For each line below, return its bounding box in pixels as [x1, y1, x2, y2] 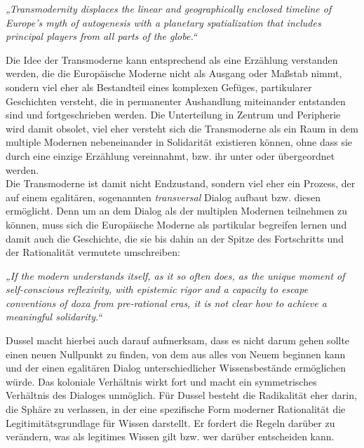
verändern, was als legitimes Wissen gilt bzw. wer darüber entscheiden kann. [6, 429, 335, 444]
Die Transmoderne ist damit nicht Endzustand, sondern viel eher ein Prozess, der [6, 176, 356, 191]
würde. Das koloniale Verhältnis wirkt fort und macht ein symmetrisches [6, 374, 317, 388]
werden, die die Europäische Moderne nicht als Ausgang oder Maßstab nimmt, [6, 66, 342, 81]
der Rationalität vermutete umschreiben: [6, 245, 180, 259]
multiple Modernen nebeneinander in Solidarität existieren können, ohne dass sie [6, 135, 353, 149]
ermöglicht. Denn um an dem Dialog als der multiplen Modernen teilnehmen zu [6, 203, 348, 218]
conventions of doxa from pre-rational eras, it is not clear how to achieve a [6, 295, 327, 310]
